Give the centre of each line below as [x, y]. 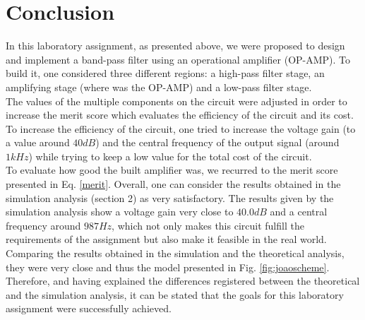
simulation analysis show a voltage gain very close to [120, 212]
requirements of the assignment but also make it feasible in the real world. [166, 239]
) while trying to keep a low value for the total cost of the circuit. [170, 156]
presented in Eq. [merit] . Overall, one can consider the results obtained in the [173, 184]
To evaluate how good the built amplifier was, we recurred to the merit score [172, 170]
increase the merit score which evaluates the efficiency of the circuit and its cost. [180, 115]
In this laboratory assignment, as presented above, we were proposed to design [175, 46]
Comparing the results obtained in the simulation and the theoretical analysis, [175, 253]
